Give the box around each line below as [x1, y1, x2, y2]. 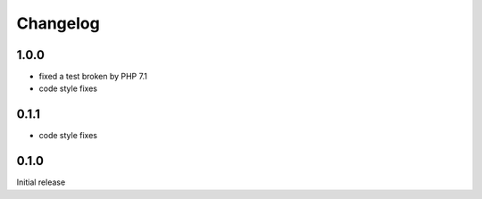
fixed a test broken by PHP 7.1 [38, 71, 147, 82]
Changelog [16, 13, 100, 33]
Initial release [16, 177, 66, 187]
